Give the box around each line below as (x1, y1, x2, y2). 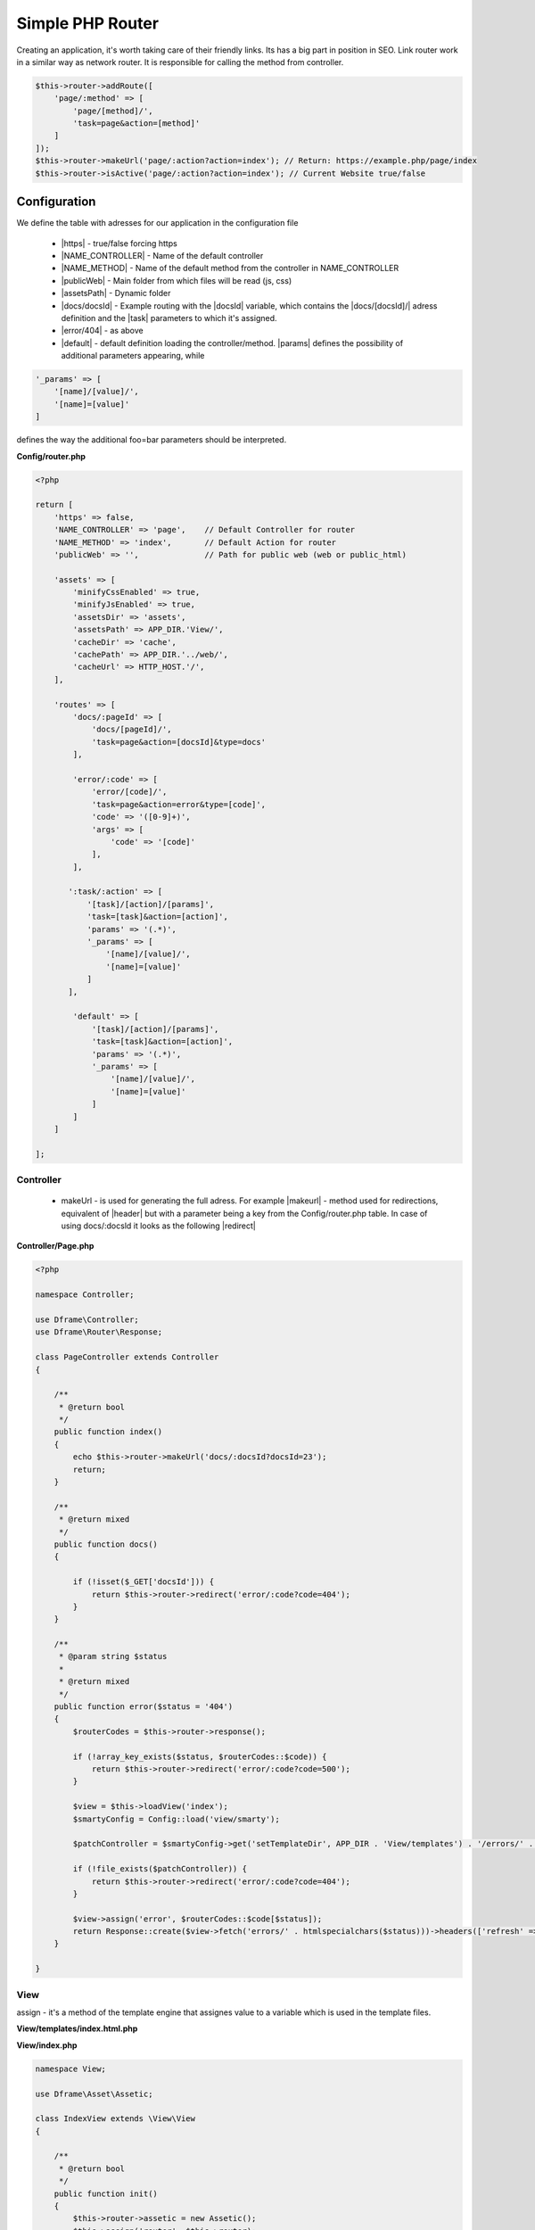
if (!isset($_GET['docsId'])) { (72, 1577, 214, 1587)
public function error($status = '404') (53, 1702, 234, 1712)
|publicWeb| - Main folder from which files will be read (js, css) (61, 275, 292, 285)
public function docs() (53, 1539, 158, 1549)
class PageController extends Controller (35, 1352, 219, 1362)
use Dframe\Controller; (35, 1314, 140, 1325)
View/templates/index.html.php (16, 2023, 138, 2034)
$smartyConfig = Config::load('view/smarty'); (72, 1813, 280, 1824)
